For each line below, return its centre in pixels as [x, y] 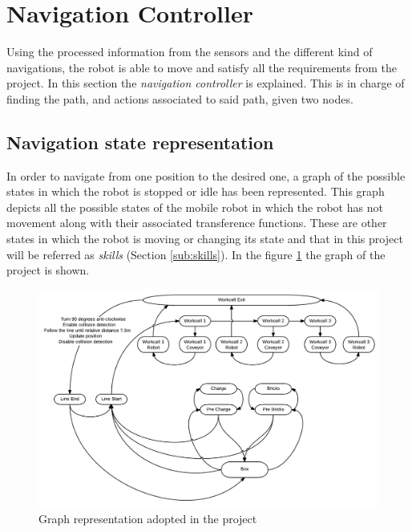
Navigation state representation [140, 142]
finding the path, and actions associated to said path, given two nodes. [180, 98]
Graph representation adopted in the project [148, 519]
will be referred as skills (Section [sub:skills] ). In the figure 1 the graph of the [196, 254]
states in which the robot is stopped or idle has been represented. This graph [196, 191]
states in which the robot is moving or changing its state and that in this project [205, 239]
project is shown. [48, 270]
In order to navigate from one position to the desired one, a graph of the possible [206, 175]
